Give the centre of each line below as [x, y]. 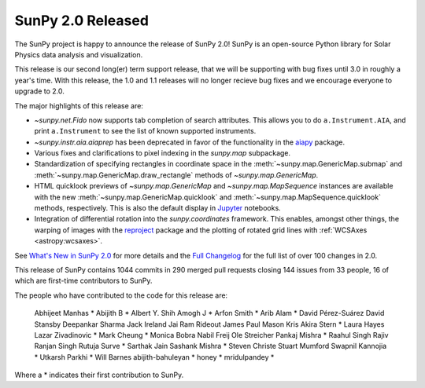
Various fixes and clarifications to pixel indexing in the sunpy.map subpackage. [163, 153]
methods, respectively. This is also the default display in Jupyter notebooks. [157, 208]
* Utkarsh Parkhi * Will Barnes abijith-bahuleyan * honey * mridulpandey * [154, 357]
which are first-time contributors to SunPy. [83, 281]
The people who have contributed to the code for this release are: [121, 295]
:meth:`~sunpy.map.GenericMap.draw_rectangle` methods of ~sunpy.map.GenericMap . [176, 175]
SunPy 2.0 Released [82, 20]
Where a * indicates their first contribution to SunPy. [99, 375]
